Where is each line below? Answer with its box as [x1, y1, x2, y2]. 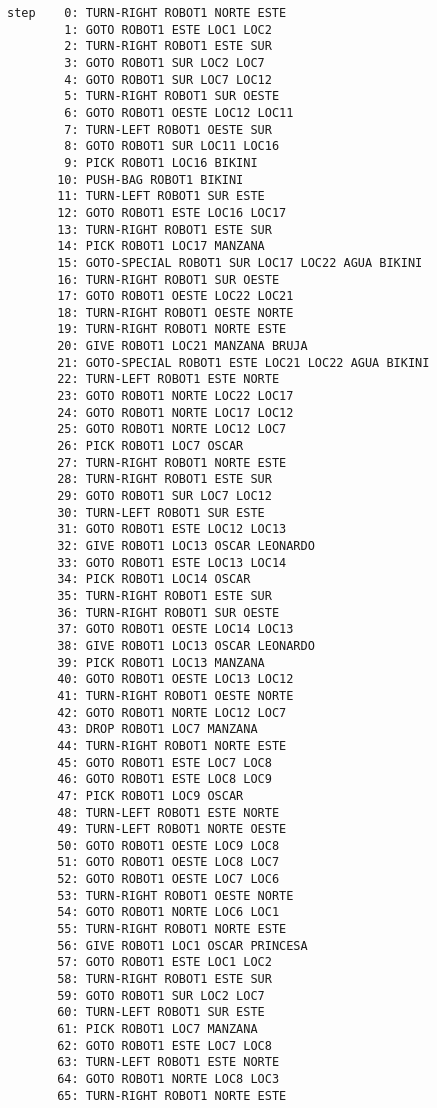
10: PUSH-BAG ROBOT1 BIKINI [57, 172, 244, 187]
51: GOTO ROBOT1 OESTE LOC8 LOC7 [57, 855, 280, 870]
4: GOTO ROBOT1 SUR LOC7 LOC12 [64, 72, 272, 87]
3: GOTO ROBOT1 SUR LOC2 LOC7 [64, 55, 265, 70]
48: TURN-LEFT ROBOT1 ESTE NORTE [57, 805, 280, 820]
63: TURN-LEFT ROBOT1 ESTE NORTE [57, 1055, 280, 1070]
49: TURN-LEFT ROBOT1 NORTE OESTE [57, 822, 287, 837]
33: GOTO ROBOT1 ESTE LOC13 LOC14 [57, 555, 287, 570]
